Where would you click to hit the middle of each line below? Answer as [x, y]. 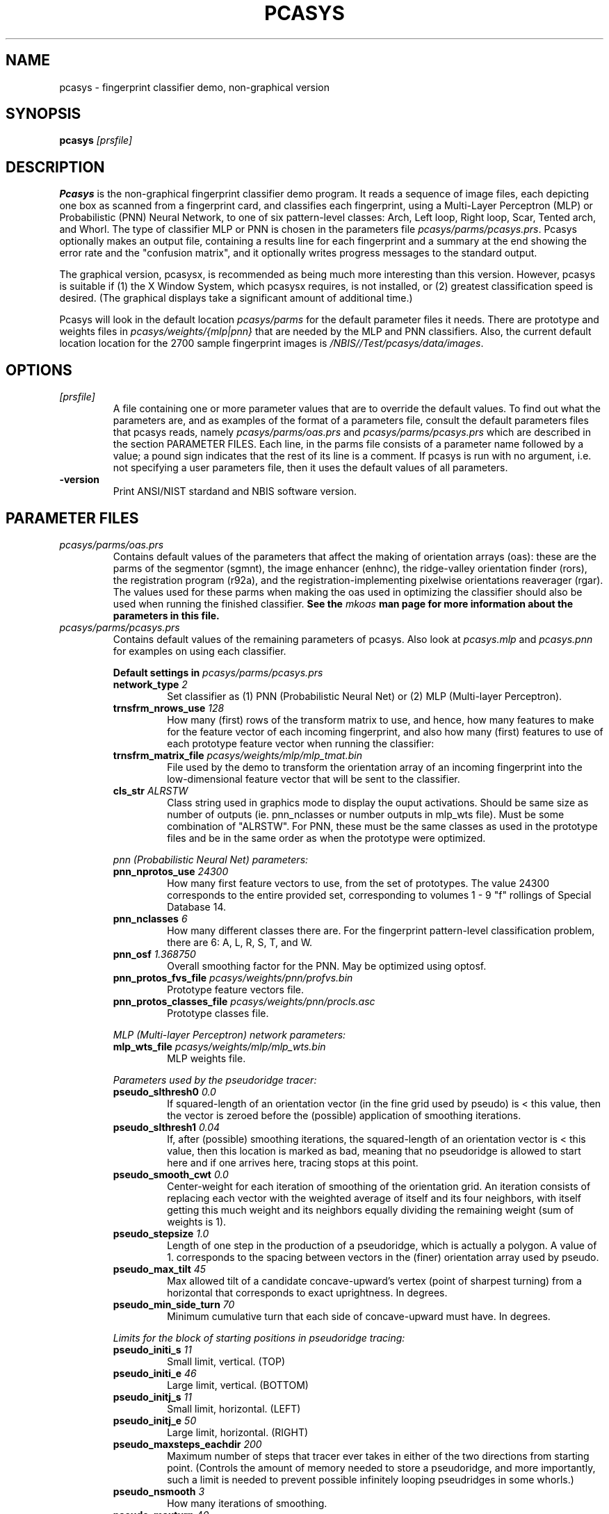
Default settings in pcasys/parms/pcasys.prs [218, 672]
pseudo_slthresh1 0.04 [167, 1127]
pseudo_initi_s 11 [152, 1349]
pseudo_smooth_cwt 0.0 [171, 1174]
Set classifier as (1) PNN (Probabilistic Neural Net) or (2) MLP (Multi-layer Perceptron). [365, 696]
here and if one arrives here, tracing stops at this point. [293, 1162]
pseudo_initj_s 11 [152, 1397]
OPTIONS [39, 370]
